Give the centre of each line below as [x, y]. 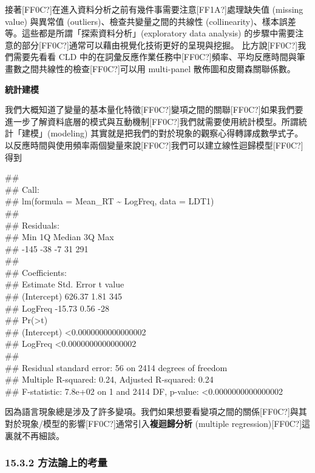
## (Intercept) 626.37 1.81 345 [63, 296]
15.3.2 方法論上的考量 [56, 462]
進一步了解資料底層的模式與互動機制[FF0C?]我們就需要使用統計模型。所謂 [152, 121]
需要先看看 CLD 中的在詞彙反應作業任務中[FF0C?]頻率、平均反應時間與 [155, 57]
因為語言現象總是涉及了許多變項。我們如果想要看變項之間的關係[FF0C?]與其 [156, 411]
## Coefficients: [36, 272]
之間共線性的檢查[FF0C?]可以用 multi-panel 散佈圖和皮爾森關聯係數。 [158, 68]
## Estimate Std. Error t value [65, 284]
